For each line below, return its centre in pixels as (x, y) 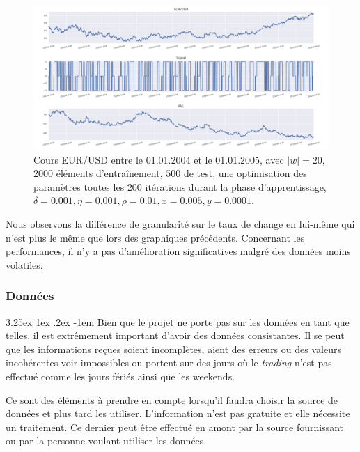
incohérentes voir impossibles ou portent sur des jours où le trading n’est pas (169, 363)
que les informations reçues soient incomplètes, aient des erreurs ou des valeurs (173, 349)
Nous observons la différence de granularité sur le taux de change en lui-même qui (180, 224)
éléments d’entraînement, (109, 173)
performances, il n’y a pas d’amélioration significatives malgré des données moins (178, 251)
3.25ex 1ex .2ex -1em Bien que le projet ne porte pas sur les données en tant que (178, 321)
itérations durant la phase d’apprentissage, (236, 186)
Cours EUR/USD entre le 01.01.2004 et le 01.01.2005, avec (159, 159)
